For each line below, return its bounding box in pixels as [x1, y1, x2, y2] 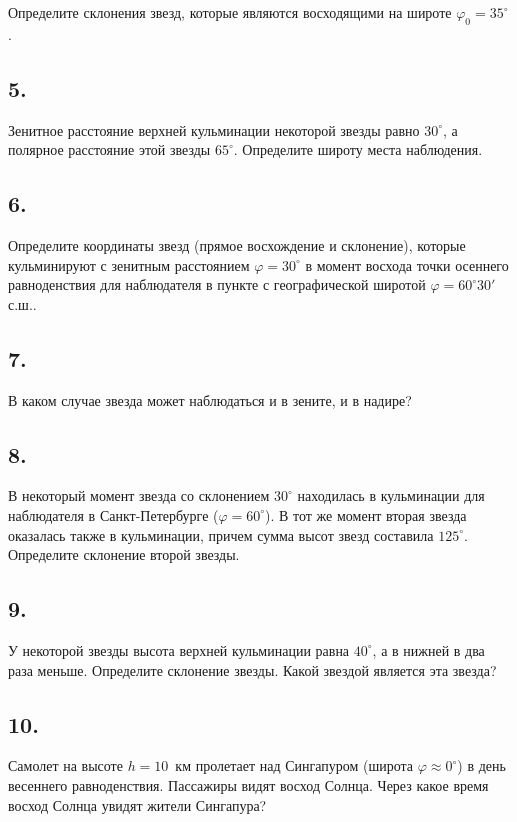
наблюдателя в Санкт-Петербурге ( [8, 504, 219, 525]
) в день [457, 755, 506, 776]
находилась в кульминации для [297, 485, 485, 506]
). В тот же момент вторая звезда [265, 504, 467, 525]
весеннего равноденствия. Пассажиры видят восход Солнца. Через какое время [8, 774, 489, 795]
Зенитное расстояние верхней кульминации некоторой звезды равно [8, 119, 420, 140]
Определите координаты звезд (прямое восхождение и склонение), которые [8, 234, 466, 255]
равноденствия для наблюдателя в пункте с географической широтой [8, 274, 426, 295]
